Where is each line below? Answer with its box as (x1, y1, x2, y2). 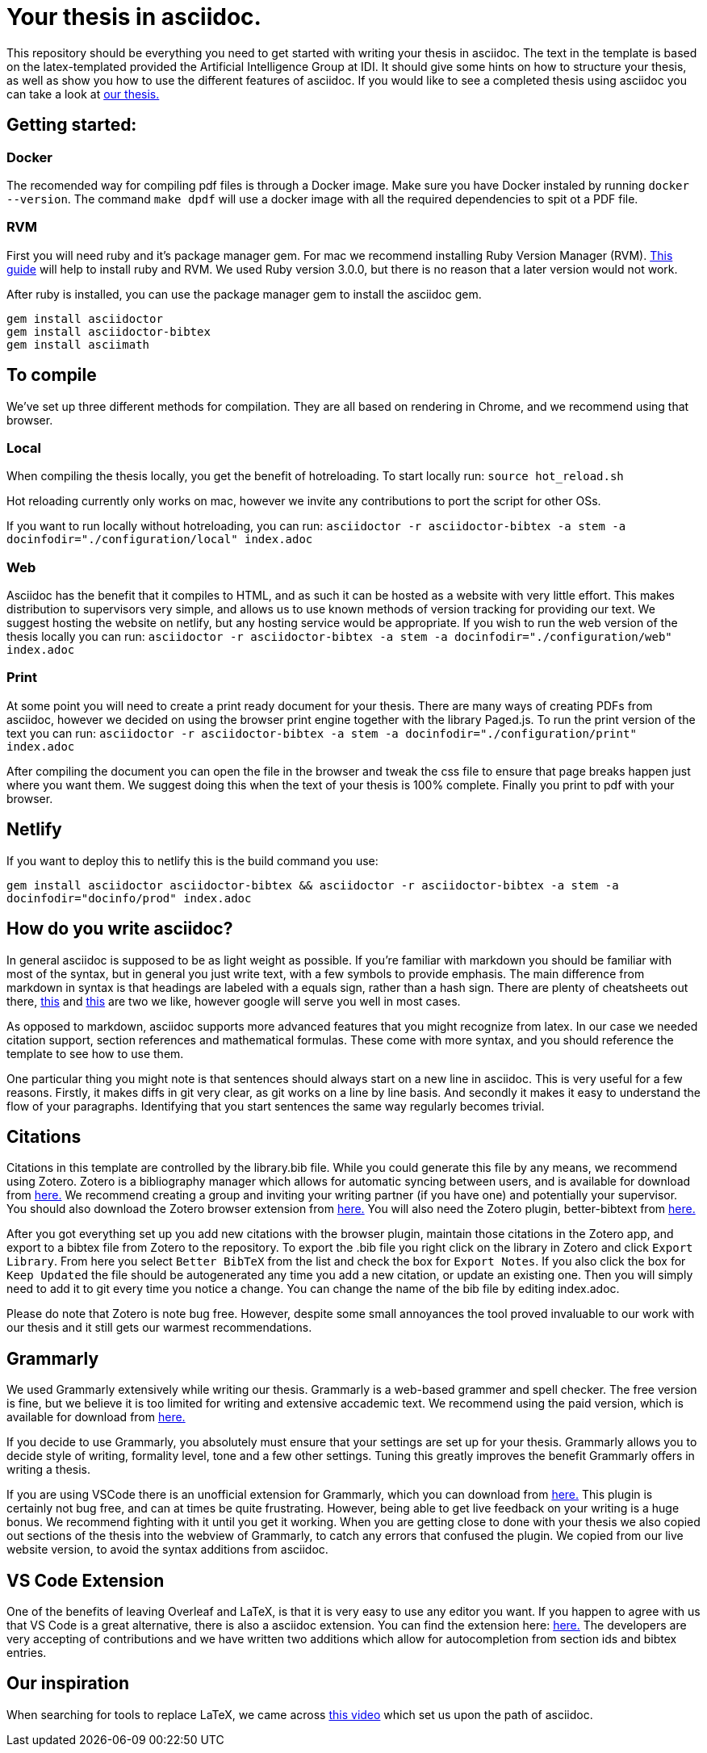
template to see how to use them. (6, 1046, 184, 1061)
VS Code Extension (6, 1570, 165, 1591)
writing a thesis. (6, 1462, 91, 1477)
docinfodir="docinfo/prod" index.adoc (6, 891, 252, 905)
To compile (6, 365, 97, 386)
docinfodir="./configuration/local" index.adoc (6, 533, 313, 546)
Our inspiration (6, 1673, 130, 1694)
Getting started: (6, 115, 137, 136)
